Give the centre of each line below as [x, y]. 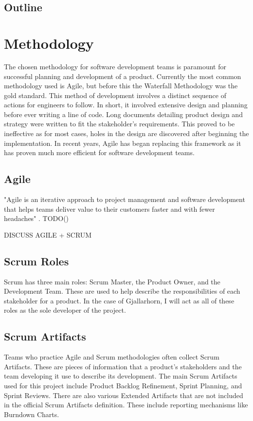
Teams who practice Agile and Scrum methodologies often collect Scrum [112, 357]
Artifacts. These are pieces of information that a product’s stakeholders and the [123, 366]
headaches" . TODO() [36, 218]
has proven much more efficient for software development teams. [99, 152]
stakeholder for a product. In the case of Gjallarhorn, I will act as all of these [119, 300]
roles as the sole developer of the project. [65, 310]
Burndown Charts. [32, 414]
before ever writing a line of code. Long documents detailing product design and [123, 114]
